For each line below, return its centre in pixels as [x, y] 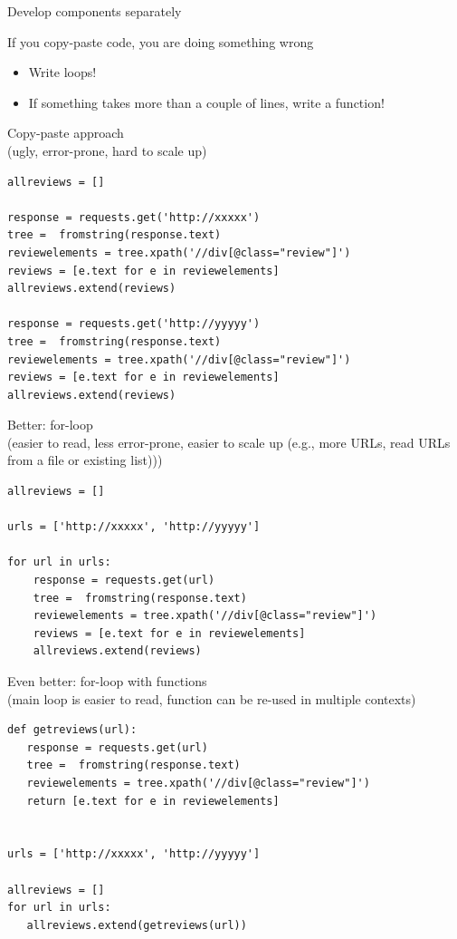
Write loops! [62, 72]
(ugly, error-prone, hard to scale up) [107, 150]
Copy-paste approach [66, 133]
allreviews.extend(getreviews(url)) [137, 925]
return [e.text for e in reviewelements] [153, 801]
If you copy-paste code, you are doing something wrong [161, 41]
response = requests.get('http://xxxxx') [134, 217]
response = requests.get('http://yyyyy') [134, 324]
